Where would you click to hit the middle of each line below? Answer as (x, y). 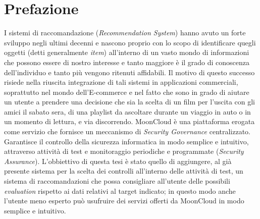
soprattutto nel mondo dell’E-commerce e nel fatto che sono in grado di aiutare (127, 92)
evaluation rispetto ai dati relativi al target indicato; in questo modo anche (120, 190)
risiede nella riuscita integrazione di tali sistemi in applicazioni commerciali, (121, 82)
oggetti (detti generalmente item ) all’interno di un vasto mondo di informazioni (127, 52)
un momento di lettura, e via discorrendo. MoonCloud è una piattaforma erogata (129, 121)
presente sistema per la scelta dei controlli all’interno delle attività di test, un (124, 171)
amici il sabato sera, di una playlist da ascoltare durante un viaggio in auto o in (127, 111)
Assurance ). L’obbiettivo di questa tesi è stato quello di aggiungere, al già (118, 161)
